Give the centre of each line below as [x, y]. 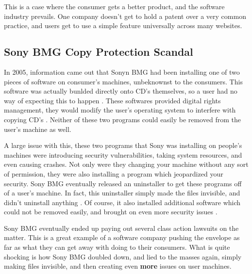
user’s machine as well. [38, 129]
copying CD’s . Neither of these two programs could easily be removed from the [122, 119]
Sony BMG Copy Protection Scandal [99, 52]
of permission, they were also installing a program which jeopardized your [114, 173]
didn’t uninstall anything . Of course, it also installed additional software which [122, 202]
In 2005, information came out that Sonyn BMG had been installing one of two [122, 72]
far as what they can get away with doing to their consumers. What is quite [117, 247]
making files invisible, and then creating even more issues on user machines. [118, 266]
